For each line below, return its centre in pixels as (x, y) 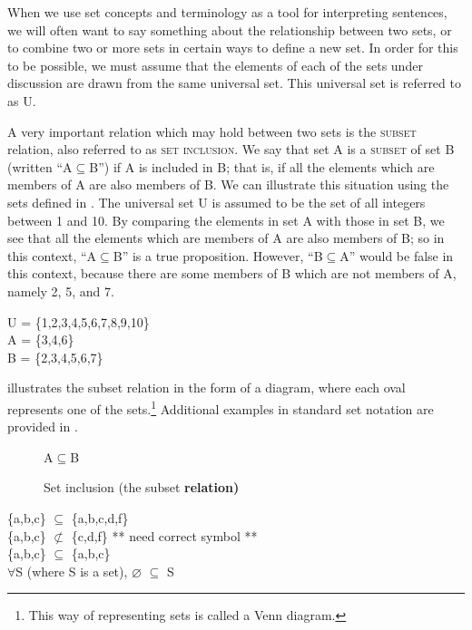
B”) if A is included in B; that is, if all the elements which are (262, 166)
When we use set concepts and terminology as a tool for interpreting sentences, (227, 12)
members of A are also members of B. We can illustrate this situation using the (228, 184)
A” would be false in (397, 255)
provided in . (43, 426)
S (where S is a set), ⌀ (79, 571)
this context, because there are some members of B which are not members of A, (232, 273)
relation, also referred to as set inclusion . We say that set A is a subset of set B (231, 149)
